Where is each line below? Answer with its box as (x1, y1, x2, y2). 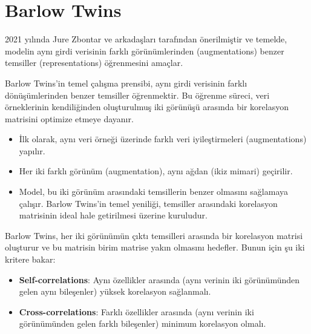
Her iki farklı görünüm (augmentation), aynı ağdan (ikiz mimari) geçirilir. (19, 165, 293, 177)
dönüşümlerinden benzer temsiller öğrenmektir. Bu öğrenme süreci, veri (5, 88, 270, 101)
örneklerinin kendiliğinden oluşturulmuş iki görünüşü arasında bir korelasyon (5, 100, 289, 113)
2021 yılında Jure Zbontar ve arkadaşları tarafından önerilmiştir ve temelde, (5, 33, 287, 45)
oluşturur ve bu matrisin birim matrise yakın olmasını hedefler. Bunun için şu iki (5, 241, 305, 254)
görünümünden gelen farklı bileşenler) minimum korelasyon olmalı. (19, 317, 266, 330)
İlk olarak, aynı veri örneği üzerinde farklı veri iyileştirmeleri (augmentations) (19, 133, 307, 145)
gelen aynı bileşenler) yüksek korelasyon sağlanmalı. (19, 285, 211, 298)
